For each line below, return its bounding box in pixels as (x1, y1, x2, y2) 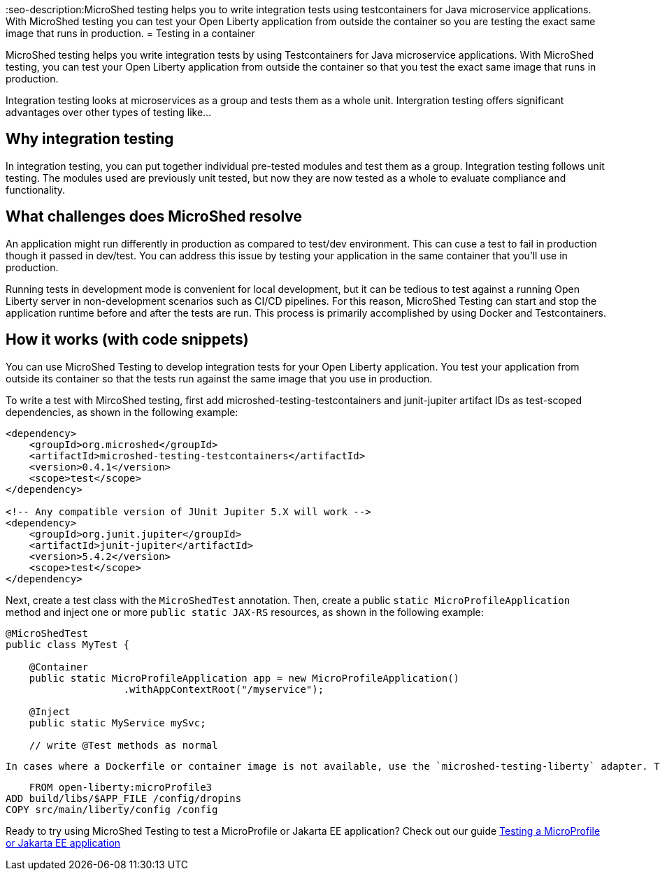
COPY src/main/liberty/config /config (6, 803, 218, 815)
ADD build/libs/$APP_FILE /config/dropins (6, 792, 242, 804)
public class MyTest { (6, 638, 130, 650)
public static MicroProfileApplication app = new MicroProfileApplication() (29, 672, 460, 684)
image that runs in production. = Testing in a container (6, 27, 255, 39)
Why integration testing (6, 130, 174, 148)
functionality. (6, 183, 66, 196)
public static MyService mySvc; (29, 717, 206, 728)
